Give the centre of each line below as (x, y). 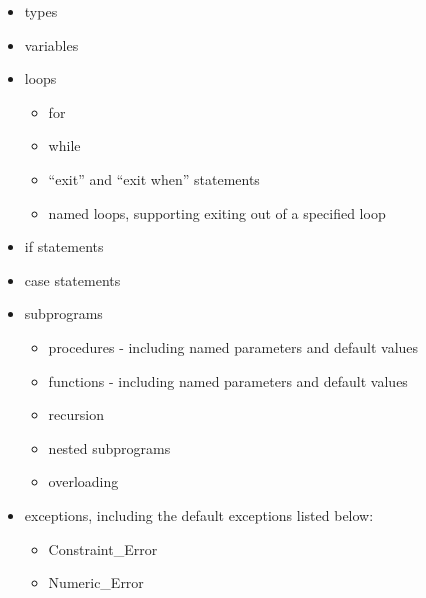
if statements (64, 246)
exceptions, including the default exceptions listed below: (199, 514)
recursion (76, 414)
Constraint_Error (103, 548)
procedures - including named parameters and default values (233, 346)
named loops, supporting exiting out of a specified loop (217, 212)
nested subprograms (109, 447)
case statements (72, 279)
